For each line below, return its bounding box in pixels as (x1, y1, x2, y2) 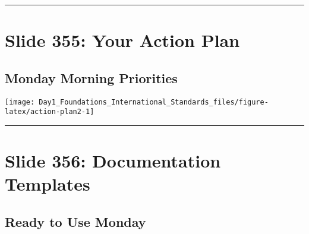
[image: (5, 97, 35, 106)
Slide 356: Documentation (5, 148, 221, 173)
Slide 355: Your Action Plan (5, 28, 240, 52)
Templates (5, 172, 90, 196)
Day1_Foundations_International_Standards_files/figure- (39, 97, 269, 106)
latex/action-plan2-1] (5, 107, 94, 116)
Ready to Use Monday (5, 212, 146, 230)
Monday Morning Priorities (5, 68, 178, 87)
